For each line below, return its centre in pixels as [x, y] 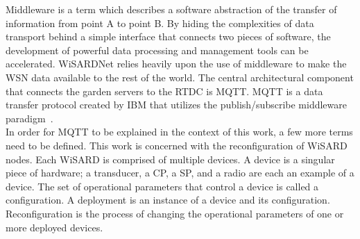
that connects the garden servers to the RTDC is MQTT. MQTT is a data [164, 91]
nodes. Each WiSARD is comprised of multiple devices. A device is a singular [170, 159]
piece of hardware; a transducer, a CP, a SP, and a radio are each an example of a [180, 173]
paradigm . [29, 118]
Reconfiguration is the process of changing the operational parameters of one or [175, 213]
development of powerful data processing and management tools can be [157, 50]
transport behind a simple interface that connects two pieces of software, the [168, 36]
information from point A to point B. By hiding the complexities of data [160, 23]
